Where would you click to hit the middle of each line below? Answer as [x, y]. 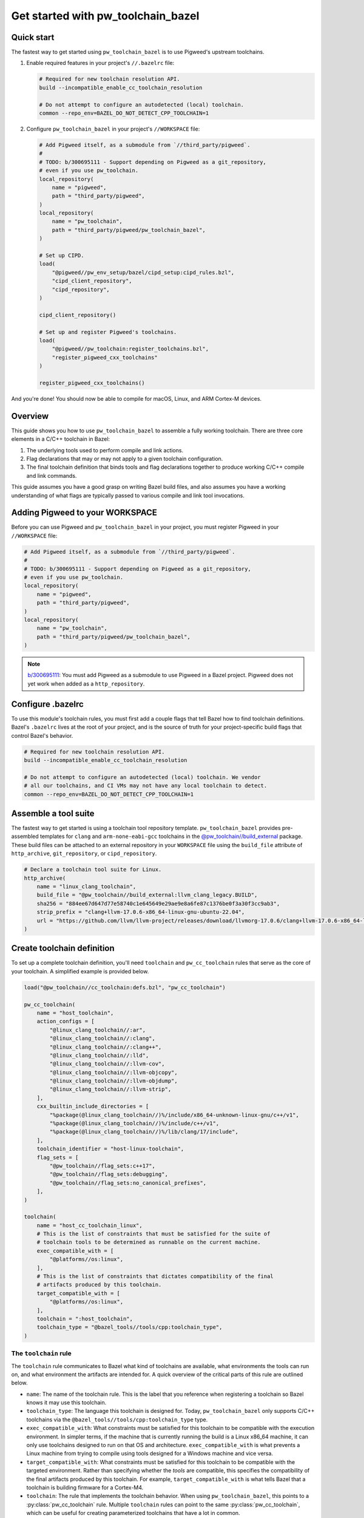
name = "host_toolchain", [75, 1013]
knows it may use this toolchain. [66, 1403]
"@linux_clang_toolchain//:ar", [97, 1030]
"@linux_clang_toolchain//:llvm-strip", [110, 1089]
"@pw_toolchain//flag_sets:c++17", [103, 1166]
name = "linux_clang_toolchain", [86, 886]
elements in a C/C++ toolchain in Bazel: [61, 439]
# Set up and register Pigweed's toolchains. [108, 332]
